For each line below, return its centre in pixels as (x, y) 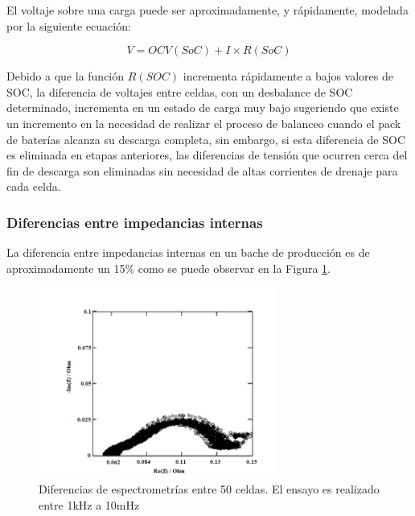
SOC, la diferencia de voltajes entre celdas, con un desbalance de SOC (180, 91)
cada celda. (34, 186)
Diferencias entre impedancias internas (135, 222)
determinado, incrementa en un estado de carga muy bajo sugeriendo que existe (203, 107)
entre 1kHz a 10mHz (89, 505)
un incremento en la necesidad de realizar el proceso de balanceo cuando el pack (204, 123)
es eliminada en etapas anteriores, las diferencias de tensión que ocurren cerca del (207, 155)
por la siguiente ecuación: (69, 25)
